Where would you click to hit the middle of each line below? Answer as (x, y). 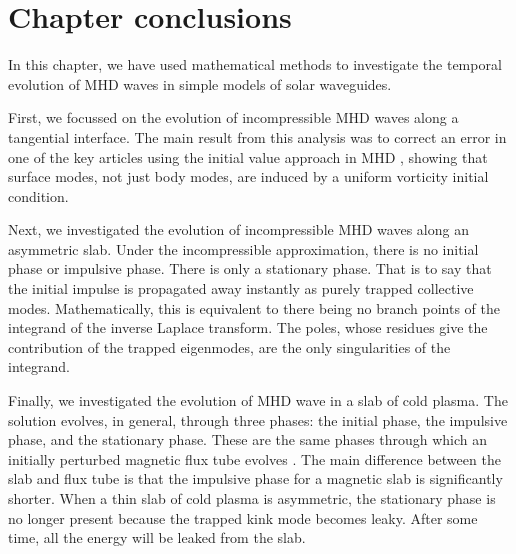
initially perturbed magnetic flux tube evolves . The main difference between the (254, 458)
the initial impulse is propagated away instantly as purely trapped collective (241, 288)
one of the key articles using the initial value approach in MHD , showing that (248, 156)
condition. (38, 195)
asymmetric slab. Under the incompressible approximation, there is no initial (243, 248)
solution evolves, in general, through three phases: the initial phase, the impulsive (258, 419)
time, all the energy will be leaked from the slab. (157, 537)
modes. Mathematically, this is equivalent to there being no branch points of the (254, 307)
